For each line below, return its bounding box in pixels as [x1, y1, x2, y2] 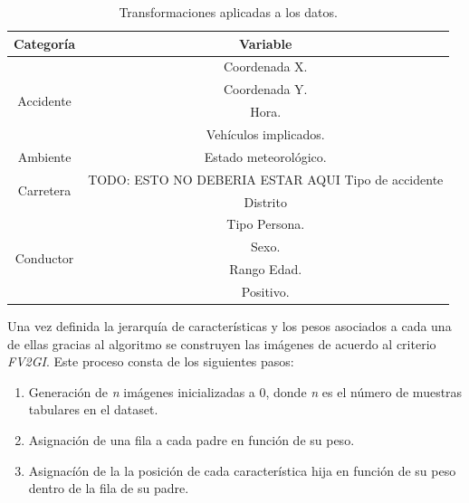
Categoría [14, 33, 76, 52]
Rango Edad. [229, 260, 302, 279]
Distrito [244, 192, 287, 211]
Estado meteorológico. [204, 147, 327, 166]
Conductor [14, 248, 74, 267]
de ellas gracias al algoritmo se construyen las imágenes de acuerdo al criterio [7, 334, 436, 353]
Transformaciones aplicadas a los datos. [119, 3, 338, 21]
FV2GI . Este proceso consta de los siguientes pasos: [7, 352, 294, 371]
